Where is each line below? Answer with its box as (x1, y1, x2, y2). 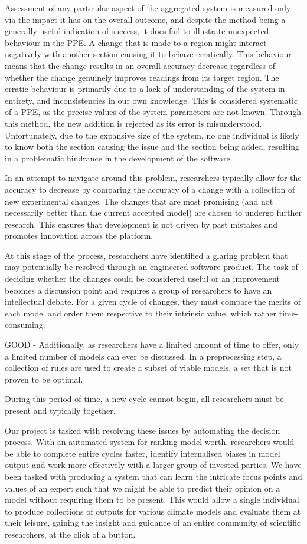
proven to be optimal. (5, 372, 83, 385)
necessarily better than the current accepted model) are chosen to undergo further (5, 206, 302, 219)
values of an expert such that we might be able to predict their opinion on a (5, 482, 280, 494)
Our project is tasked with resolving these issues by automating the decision (5, 424, 280, 436)
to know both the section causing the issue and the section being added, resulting (5, 140, 300, 153)
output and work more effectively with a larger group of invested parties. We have (5, 459, 302, 471)
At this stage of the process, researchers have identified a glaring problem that (5, 249, 288, 261)
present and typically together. (5, 404, 116, 416)
